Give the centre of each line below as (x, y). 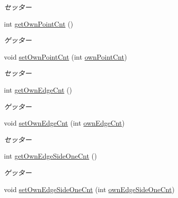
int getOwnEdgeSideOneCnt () (51, 156)
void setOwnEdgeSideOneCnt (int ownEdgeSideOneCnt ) (89, 189)
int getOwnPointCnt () (39, 23)
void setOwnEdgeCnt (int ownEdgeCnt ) (64, 123)
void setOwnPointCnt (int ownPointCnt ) (66, 56)
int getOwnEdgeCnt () (38, 89)
